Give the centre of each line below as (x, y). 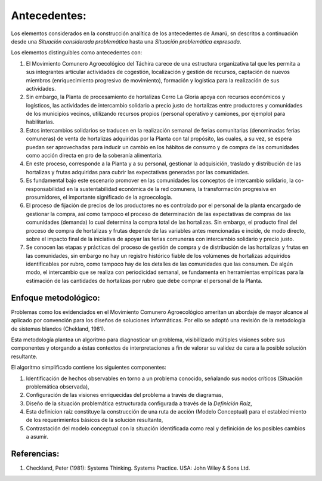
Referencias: (35, 454)
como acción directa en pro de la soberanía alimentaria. (95, 156)
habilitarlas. (40, 122)
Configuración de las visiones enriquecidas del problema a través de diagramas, (125, 395)
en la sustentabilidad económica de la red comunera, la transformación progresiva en (171, 189)
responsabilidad (46, 189)
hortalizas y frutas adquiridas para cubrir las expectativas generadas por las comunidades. (138, 172)
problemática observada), (58, 386)
